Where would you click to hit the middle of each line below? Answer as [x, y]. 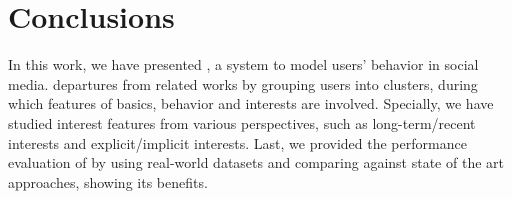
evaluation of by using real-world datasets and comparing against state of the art [256, 162]
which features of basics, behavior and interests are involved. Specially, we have [251, 103]
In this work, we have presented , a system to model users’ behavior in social [243, 64]
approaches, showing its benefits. [108, 181]
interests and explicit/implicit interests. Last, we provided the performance [237, 142]
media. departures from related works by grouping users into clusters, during [243, 83]
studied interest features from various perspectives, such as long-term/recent [242, 122]
